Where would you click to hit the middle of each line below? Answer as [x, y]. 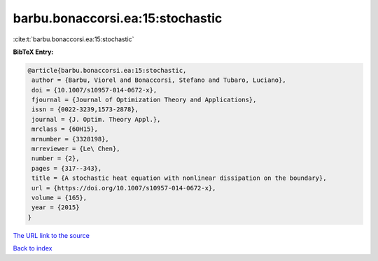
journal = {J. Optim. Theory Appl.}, [96, 119]
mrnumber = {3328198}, [71, 139]
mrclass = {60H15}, [65, 129]
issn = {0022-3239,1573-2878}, [85, 110]
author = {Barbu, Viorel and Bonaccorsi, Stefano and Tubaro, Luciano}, [159, 80]
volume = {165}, [59, 198]
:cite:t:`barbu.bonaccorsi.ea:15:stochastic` [73, 39]
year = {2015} [56, 207]
